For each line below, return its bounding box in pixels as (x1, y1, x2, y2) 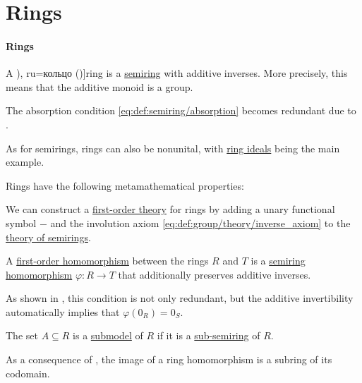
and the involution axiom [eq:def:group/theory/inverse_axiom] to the (50, 215, 351, 230)
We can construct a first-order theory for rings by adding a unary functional (6, 202, 335, 217)
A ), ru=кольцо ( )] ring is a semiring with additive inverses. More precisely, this (6, 66, 348, 80)
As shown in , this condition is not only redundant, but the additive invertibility (6, 291, 354, 305)
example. (6, 154, 44, 169)
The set (6, 328, 38, 343)
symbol (6, 215, 37, 230)
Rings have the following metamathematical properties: (6, 178, 244, 193)
